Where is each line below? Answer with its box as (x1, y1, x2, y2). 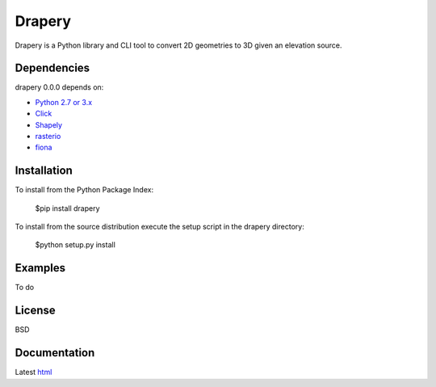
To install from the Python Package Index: (15, 185, 153, 195)
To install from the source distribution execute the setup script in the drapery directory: (15, 222, 304, 232)
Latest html (15, 368, 52, 377)
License (15, 304, 56, 318)
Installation (15, 164, 73, 178)
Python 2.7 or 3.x (35, 97, 93, 107)
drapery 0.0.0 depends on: (15, 82, 104, 92)
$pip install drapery (35, 203, 100, 213)
